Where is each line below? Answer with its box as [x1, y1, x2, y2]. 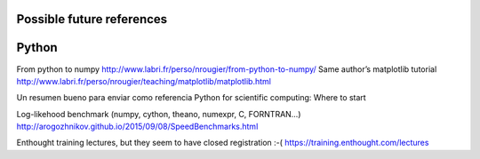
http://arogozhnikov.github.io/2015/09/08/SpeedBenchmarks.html [16, 121, 259, 132]
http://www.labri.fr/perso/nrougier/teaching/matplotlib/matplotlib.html [16, 76, 271, 86]
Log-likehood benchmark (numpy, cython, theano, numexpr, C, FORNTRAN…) [16, 108, 301, 119]
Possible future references [16, 12, 168, 27]
